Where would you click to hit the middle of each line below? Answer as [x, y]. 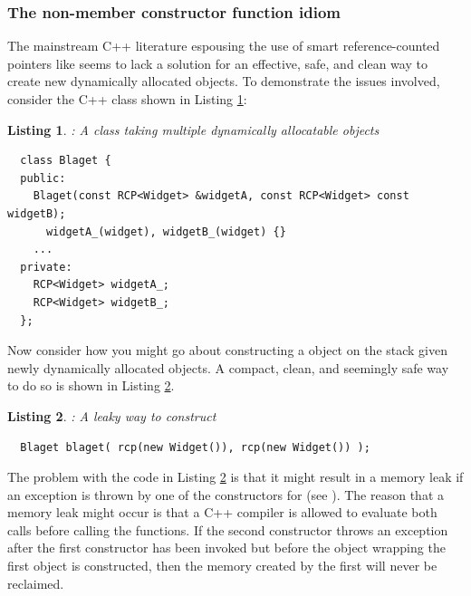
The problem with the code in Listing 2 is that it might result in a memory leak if [235, 477]
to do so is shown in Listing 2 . [91, 385]
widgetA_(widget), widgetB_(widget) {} [166, 231]
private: [46, 267]
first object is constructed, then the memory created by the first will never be [222, 566]
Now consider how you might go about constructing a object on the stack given [228, 350]
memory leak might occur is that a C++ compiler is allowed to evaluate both [222, 512]
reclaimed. [36, 583]
